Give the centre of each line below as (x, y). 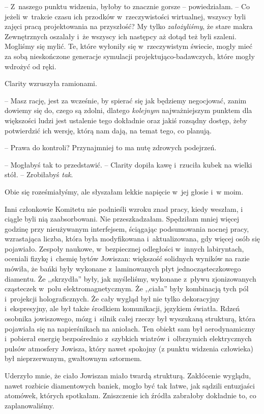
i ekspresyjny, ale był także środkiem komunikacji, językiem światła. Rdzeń (122, 308)
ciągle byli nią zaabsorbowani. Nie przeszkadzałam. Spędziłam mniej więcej (122, 219)
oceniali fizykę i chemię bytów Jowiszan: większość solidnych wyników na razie (127, 258)
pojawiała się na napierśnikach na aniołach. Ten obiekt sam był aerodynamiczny (130, 328)
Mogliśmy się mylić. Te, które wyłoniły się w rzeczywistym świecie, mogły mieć (128, 46)
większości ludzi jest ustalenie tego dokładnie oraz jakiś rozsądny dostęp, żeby (126, 120)
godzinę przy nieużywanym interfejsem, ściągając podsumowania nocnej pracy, (127, 228)
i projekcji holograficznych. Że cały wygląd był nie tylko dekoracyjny (112, 298)
